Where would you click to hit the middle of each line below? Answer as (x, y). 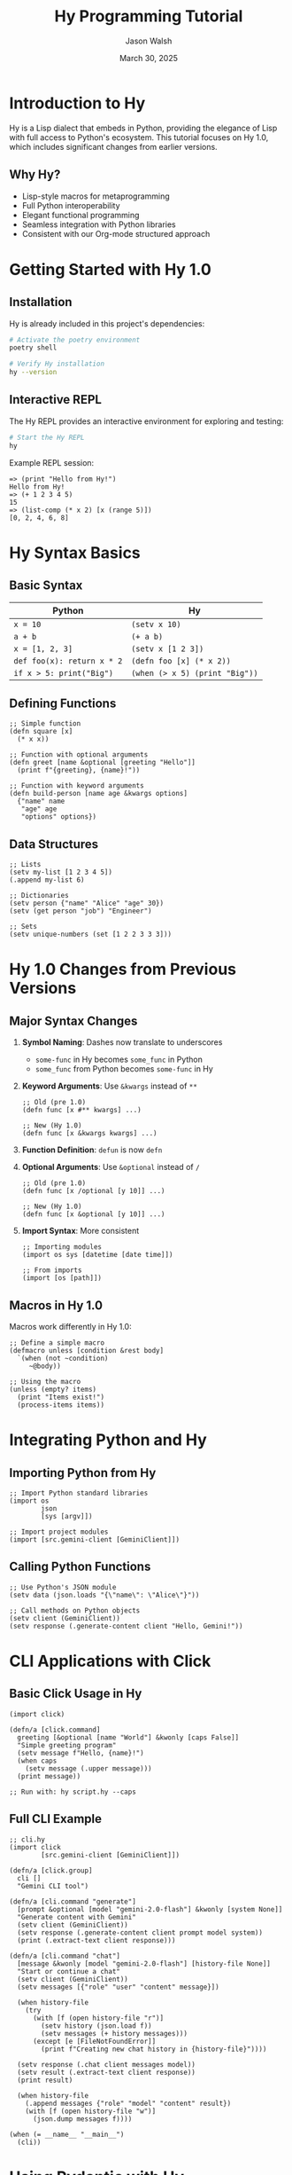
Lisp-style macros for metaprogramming (96, 196)
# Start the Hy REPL (47, 437)
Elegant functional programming (81, 215)
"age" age (39, 809)
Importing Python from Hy (83, 1473)
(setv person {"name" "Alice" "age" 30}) (87, 903)
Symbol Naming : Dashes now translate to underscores (122, 1042)
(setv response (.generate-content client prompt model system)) (140, 1932)
